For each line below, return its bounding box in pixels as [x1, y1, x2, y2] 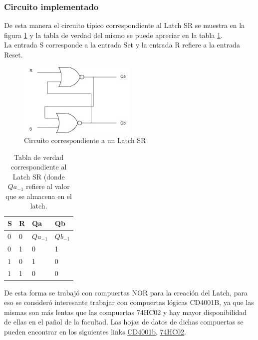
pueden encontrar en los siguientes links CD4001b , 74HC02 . [4, 326, 186, 336]
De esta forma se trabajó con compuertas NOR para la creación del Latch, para [4, 287, 248, 297]
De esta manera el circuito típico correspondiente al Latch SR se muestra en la [4, 20, 245, 30]
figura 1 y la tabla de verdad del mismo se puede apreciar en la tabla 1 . [4, 29, 223, 40]
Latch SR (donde [12, 171, 65, 181]
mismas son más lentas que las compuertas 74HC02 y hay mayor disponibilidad [4, 306, 247, 317]
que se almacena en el [5, 190, 72, 201]
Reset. [4, 49, 23, 59]
